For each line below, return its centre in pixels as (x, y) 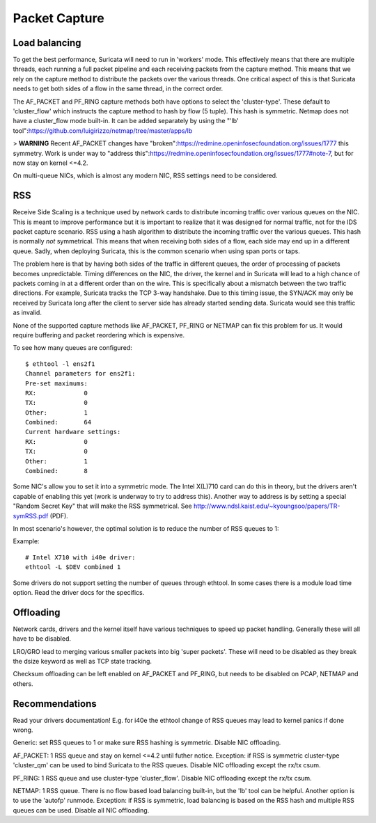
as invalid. (27, 312)
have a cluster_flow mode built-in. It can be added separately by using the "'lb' (126, 121)
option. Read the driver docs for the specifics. (79, 592)
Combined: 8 (57, 471)
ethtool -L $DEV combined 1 (73, 567)
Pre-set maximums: (57, 383)
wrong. (23, 730)
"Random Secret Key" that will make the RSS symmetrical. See (102, 506)
